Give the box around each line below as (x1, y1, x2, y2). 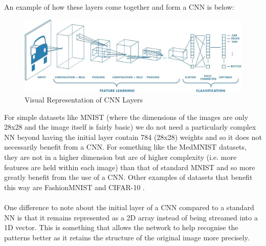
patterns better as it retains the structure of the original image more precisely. (4, 232, 250, 242)
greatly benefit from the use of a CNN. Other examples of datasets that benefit (4, 172, 253, 182)
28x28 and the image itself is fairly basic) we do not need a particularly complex (4, 121, 256, 132)
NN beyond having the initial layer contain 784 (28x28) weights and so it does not (4, 131, 262, 142)
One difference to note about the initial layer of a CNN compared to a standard (4, 201, 254, 212)
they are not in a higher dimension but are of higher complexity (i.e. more (4, 152, 237, 162)
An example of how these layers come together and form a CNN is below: (4, 2, 234, 12)
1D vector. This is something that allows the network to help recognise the (4, 222, 238, 233)
